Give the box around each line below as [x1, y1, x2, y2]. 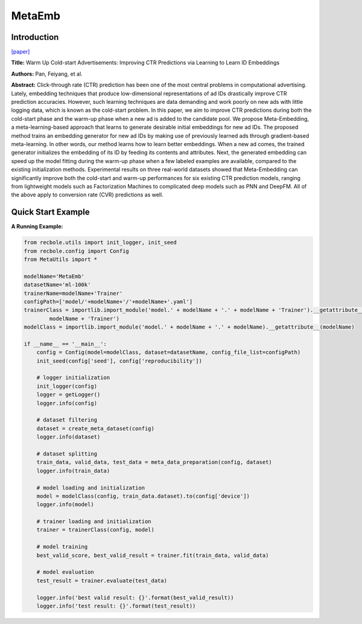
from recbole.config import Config [24, 248, 129, 254]
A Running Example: [11, 223, 63, 230]
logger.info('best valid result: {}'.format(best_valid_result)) [36, 594, 234, 601]
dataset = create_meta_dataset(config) [36, 425, 155, 432]
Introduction [11, 32, 59, 42]
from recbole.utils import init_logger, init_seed [24, 239, 177, 246]
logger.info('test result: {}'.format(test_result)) [36, 603, 196, 610]
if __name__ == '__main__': [24, 340, 107, 347]
